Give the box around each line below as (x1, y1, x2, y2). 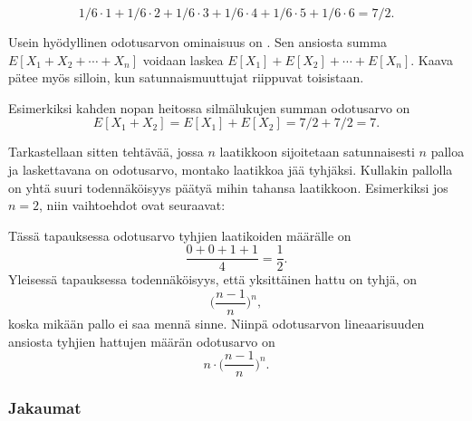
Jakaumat (8, 397, 82, 419)
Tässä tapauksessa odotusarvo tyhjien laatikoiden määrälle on (8, 225, 352, 244)
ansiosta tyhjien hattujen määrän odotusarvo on (8, 331, 275, 350)
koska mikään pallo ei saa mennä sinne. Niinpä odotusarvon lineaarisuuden (8, 314, 425, 333)
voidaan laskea (142, 50, 224, 69)
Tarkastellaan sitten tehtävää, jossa (8, 142, 204, 161)
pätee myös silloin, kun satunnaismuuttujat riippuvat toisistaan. (8, 68, 364, 87)
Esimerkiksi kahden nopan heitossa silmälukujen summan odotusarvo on (8, 98, 410, 117)
